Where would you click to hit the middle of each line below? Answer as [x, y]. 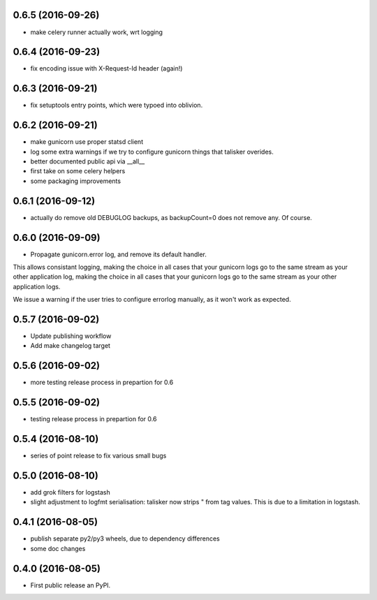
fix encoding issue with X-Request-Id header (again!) [106, 68]
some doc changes [58, 548]
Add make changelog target [71, 346]
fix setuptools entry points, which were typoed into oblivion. [117, 105]
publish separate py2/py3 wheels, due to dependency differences [125, 539]
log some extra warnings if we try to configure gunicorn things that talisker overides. [152, 152]
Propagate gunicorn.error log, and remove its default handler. [119, 254]
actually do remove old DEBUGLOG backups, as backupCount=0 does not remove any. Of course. [171, 217]
